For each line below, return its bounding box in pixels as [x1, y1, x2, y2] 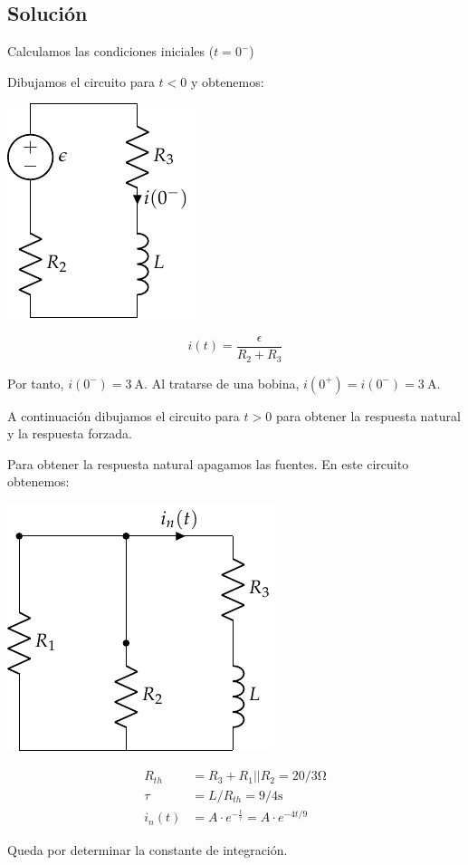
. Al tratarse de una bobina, [144, 373, 300, 392]
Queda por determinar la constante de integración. [7, 840, 288, 859]
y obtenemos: [190, 72, 264, 91]
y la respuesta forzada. [7, 424, 132, 443]
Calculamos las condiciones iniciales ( [7, 42, 215, 61]
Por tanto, [7, 373, 64, 392]
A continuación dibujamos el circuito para [7, 406, 240, 425]
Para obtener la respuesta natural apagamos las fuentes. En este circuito [7, 454, 409, 473]
